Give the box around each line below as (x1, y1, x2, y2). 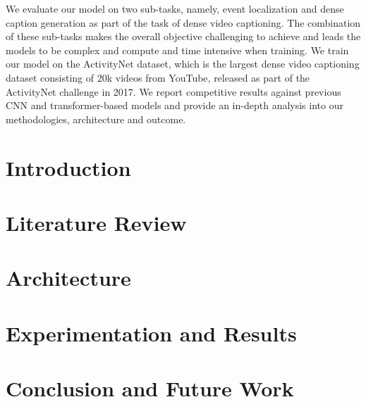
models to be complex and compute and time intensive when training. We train (6, 42, 349, 57)
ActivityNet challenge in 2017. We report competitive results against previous (6, 84, 341, 99)
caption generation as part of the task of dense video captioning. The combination (6, 15, 361, 30)
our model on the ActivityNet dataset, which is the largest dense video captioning (6, 56, 360, 71)
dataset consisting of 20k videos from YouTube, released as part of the (6, 70, 310, 84)
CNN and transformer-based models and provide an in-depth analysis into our (6, 98, 343, 113)
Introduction (6, 153, 131, 182)
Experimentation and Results (6, 318, 297, 347)
